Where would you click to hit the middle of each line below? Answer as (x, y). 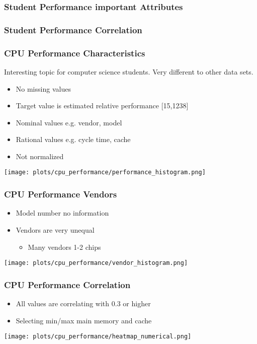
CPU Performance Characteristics (75, 53)
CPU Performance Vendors (61, 194)
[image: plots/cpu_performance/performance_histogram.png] (105, 173)
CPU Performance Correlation (67, 284)
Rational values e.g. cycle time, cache (73, 139)
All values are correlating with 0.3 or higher (83, 303)
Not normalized (40, 156)
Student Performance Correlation (73, 29)
